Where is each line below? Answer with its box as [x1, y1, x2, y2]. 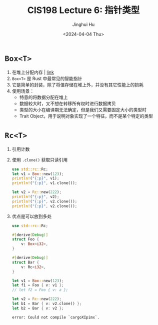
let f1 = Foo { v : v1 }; [11, 283, 64, 288]
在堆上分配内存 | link [11, 69, 54, 75]
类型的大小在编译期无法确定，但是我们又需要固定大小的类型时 [19, 106, 147, 112]
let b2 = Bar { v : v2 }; [11, 305, 64, 310]
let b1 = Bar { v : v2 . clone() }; [11, 301, 82, 306]
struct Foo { [11, 237, 39, 242]
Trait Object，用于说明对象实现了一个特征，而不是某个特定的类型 [19, 113, 153, 119]
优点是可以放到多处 [11, 213, 52, 219]
